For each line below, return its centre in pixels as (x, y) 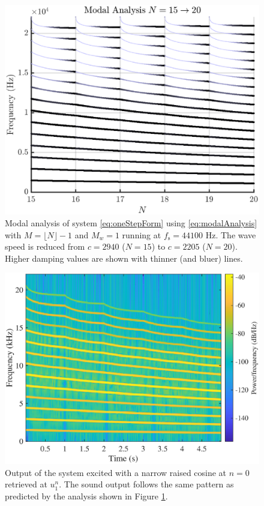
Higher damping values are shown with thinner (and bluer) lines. (124, 258)
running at (142, 234)
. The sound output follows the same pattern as (146, 484)
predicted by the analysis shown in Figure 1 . (86, 496)
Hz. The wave (231, 234)
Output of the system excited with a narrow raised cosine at (116, 472)
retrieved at (26, 484)
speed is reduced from (45, 246)
